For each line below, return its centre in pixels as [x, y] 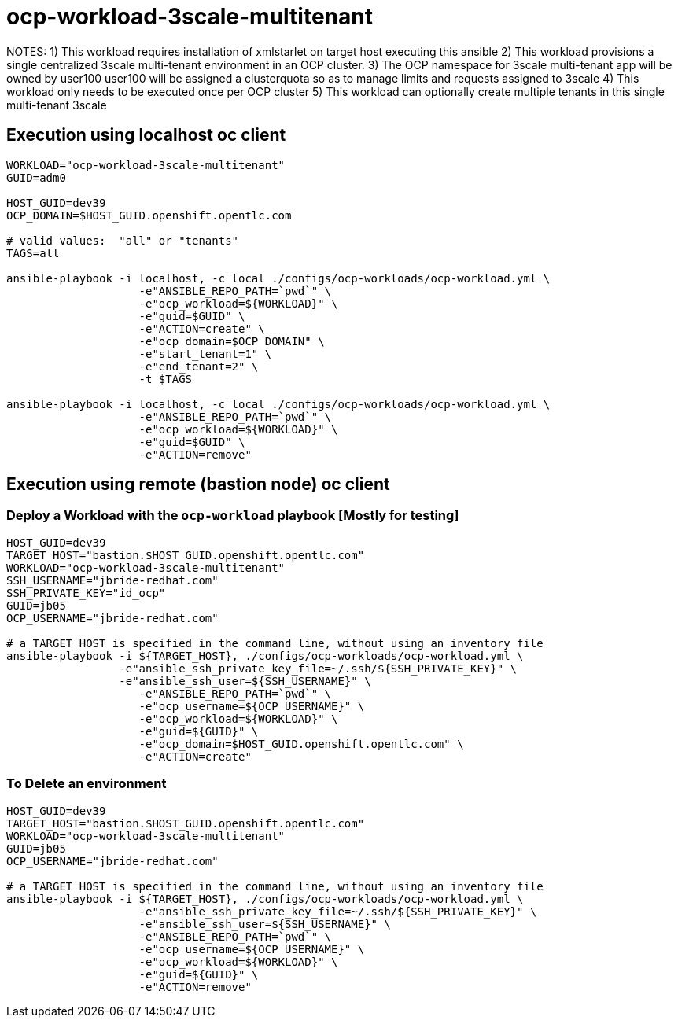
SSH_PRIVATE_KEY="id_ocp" [86, 593]
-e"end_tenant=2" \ [199, 366]
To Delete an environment [87, 784]
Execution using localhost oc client [146, 135]
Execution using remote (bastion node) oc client [198, 484]
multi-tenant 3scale [57, 105]
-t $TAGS [166, 379]
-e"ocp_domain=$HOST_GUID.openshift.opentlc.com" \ [301, 744]
